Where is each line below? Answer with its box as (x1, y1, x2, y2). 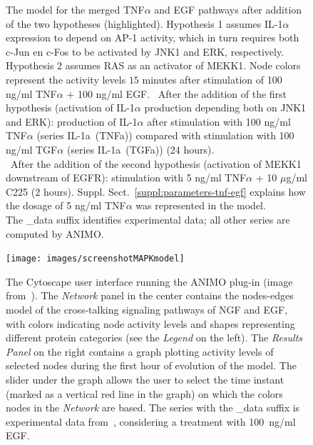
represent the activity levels (6, 71, 126, 86)
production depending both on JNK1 (144, 100, 307, 115)
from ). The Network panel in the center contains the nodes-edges (6, 288, 294, 303)
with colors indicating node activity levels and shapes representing (6, 316, 295, 331)
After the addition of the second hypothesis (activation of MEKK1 (10, 156, 302, 171)
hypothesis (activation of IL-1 (6, 100, 135, 115)
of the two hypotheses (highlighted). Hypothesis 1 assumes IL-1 (6, 16, 283, 31)
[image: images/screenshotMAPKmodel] (6, 254, 185, 264)
